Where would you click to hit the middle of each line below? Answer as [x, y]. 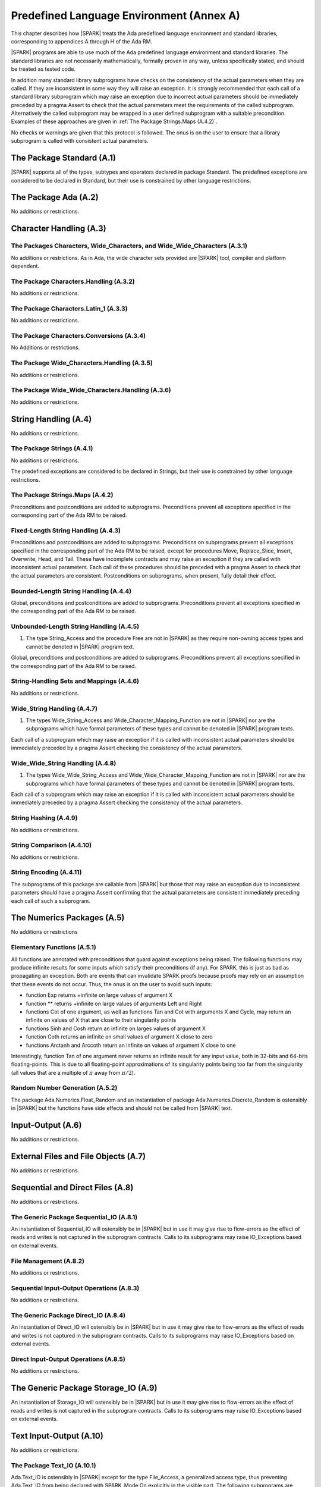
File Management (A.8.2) [48, 1261]
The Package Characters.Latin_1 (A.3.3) [69, 308]
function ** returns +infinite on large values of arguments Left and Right [114, 1003]
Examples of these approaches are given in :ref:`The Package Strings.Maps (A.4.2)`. [114, 121]
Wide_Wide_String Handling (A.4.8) [64, 763]
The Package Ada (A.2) [55, 197]
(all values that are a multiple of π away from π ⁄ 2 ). [73, 1072]
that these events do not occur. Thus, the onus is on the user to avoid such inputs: [111, 984]
